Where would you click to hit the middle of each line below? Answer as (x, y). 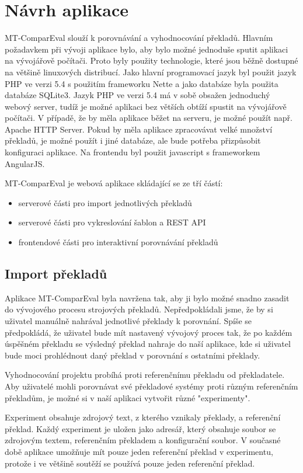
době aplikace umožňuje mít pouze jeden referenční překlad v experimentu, (139, 451)
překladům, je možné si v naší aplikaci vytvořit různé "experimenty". (128, 397)
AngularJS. (25, 163)
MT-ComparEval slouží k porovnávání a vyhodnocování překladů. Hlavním (139, 38)
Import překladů (56, 274)
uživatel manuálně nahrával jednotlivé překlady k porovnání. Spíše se (128, 321)
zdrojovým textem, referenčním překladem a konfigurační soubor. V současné (143, 440)
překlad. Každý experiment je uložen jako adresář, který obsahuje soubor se (140, 428)
